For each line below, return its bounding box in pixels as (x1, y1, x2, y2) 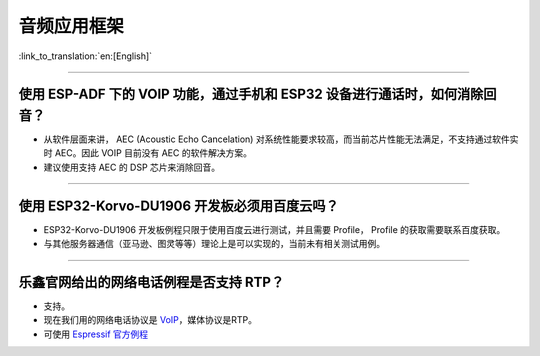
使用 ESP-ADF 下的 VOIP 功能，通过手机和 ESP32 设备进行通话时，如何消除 (18, 86, 484, 103)
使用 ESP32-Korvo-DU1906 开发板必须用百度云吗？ (18, 197, 339, 214)
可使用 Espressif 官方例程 (43, 328, 149, 340)
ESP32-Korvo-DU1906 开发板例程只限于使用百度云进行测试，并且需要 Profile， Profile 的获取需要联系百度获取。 (43, 223, 506, 235)
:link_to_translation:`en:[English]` (18, 50, 153, 62)
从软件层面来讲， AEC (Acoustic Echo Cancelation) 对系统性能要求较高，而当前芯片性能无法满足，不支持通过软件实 (43, 133, 519, 145)
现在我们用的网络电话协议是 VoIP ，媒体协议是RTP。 (43, 314, 257, 326)
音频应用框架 (18, 15, 125, 37)
